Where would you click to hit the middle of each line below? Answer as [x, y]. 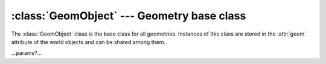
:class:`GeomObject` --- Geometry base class [129, 16]
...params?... [27, 53]
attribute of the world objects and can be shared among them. [88, 42]
